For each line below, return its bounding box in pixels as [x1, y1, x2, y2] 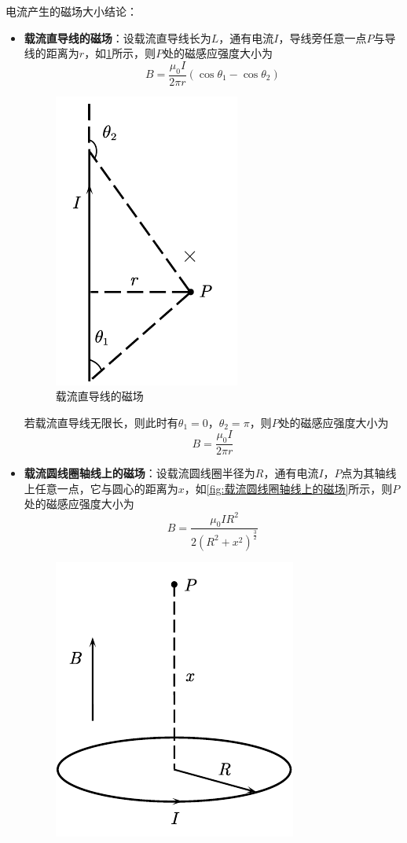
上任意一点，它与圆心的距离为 [24, 480, 178, 496]
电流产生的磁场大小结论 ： [5, 3, 137, 19]
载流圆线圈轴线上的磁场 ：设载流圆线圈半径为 [24, 465, 255, 481]
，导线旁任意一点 [278, 29, 367, 46]
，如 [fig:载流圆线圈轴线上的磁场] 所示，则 [184, 480, 393, 496]
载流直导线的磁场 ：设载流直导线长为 [24, 29, 211, 46]
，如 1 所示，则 [84, 45, 156, 61]
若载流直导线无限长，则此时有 [24, 414, 178, 430]
